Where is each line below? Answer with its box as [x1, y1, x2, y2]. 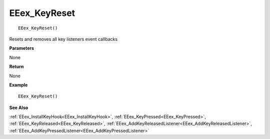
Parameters [9, 45, 34, 51]
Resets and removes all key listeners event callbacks [9, 36, 117, 42]
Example [9, 82, 28, 88]
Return [9, 64, 24, 70]
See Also [9, 105, 28, 111]
